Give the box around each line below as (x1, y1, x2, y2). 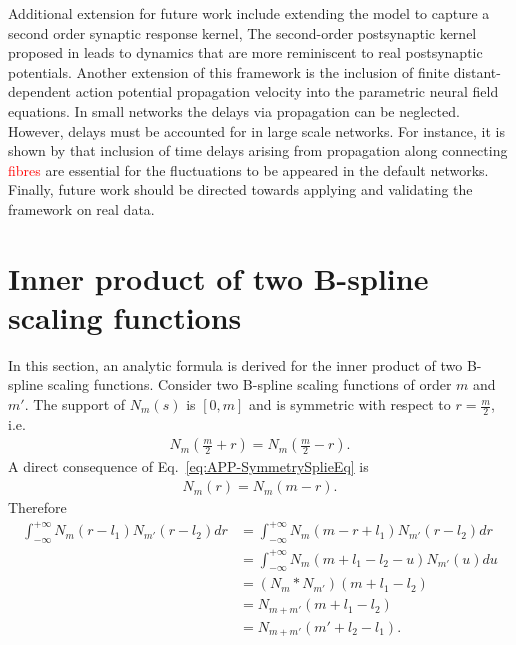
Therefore (8, 497, 67, 518)
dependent (8, 81, 72, 102)
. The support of (24, 394, 126, 415)
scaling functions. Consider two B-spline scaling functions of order (47, 374, 452, 395)
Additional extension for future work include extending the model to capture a (8, 3, 490, 23)
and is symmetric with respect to (249, 394, 451, 415)
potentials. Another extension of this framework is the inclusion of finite (8, 61, 450, 82)
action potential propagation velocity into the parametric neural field (75, 81, 499, 102)
